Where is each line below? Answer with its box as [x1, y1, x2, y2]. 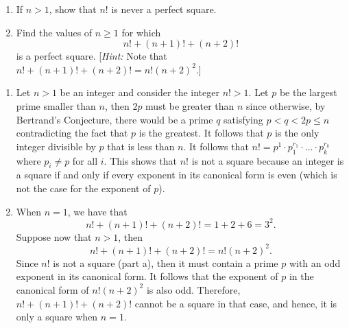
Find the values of [16, 25, 93, 39]
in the [289, 269, 314, 283]
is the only [275, 126, 320, 140]
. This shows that [104, 153, 177, 167]
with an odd [289, 255, 341, 270]
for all [72, 153, 98, 167]
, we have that [67, 204, 128, 218]
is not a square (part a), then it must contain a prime [53, 255, 278, 270]
